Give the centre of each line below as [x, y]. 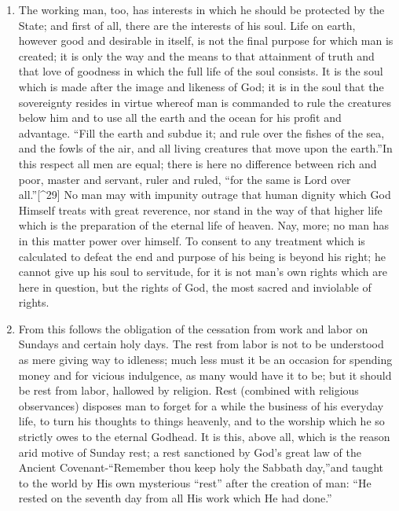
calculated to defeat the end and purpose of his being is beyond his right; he [202, 256]
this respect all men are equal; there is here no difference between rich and [198, 163]
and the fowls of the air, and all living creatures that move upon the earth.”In [205, 148]
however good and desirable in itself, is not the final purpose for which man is [206, 40]
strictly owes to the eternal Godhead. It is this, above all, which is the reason [204, 437]
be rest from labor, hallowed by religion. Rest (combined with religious [189, 390]
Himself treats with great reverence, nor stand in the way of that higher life [200, 210]
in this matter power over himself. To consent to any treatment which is [192, 240]
